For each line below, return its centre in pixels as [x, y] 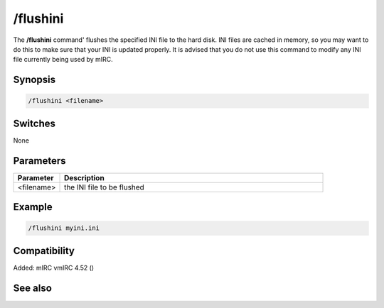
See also [33, 288]
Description [84, 177]
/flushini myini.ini [64, 228]
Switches [34, 123]
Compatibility [44, 251]
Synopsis [34, 80]
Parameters [39, 161]
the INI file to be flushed [105, 187]
